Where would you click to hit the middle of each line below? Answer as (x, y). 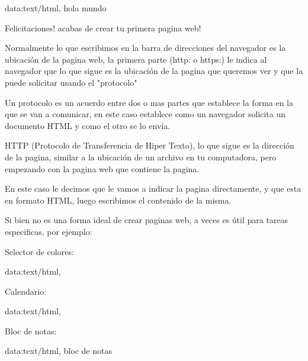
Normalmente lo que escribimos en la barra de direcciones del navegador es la (145, 48)
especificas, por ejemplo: (49, 231)
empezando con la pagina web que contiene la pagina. (102, 168)
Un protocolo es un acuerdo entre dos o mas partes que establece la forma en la (149, 102)
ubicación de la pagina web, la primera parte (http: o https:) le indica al (136, 59)
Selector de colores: (39, 251)
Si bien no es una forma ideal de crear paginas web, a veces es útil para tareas (147, 220)
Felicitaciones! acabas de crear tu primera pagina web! (103, 28)
